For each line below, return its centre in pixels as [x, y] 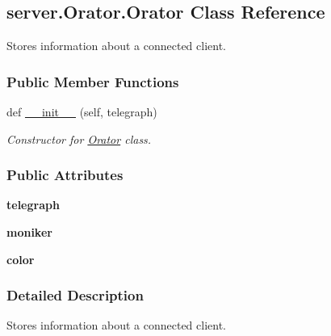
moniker [29, 232]
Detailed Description [75, 295]
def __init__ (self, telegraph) [82, 112]
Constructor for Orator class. [79, 139]
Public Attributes [65, 175]
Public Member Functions [93, 81]
